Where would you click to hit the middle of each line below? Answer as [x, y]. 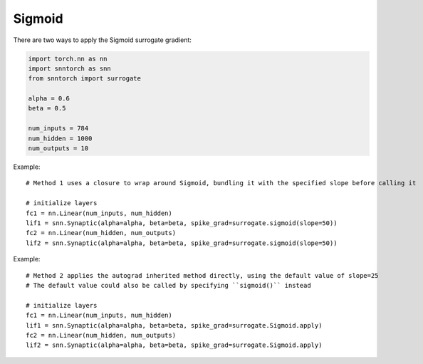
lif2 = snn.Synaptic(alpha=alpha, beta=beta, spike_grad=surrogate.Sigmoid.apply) [174, 345]
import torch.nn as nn [68, 58]
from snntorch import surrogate [85, 79]
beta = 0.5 [47, 108]
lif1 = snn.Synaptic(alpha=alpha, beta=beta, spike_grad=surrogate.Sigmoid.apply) [174, 325]
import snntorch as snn [70, 68]
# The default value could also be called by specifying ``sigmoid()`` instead [168, 285]
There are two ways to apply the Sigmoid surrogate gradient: [103, 40]
